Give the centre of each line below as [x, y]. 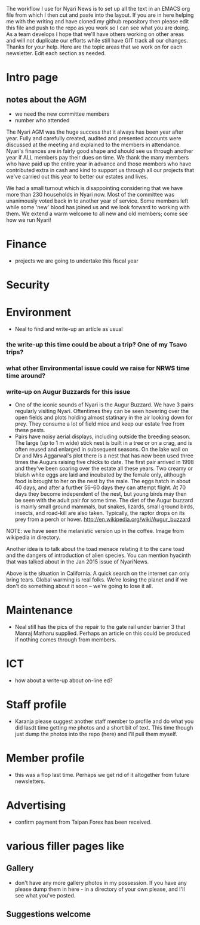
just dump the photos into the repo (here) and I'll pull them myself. [96, 734]
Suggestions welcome [49, 915]
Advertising [36, 805]
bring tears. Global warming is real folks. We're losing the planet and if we [97, 580]
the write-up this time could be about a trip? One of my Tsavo [97, 344]
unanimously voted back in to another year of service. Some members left [97, 201]
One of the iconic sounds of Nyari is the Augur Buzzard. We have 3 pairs [104, 405]
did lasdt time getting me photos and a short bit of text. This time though [104, 728]
